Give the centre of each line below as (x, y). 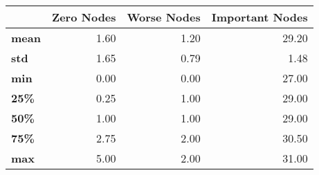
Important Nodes (259, 17)
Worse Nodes (164, 17)
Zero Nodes (84, 17)
